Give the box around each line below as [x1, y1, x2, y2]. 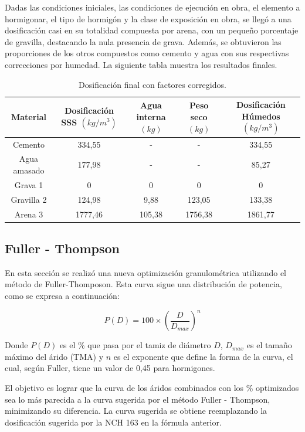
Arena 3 [14, 208, 43, 220]
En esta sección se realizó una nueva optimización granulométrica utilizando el [5, 266, 287, 278]
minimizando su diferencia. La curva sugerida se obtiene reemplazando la [5, 404, 267, 417]
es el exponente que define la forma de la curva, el [113, 350, 293, 362]
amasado [13, 164, 45, 176]
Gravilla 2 [11, 193, 47, 205]
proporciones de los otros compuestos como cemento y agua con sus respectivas [5, 47, 289, 59]
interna [136, 110, 166, 123]
